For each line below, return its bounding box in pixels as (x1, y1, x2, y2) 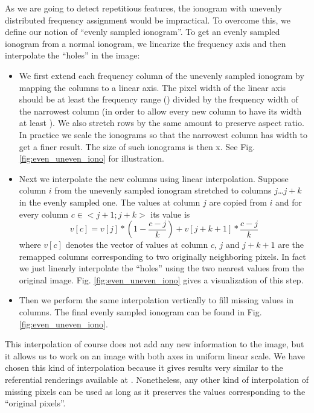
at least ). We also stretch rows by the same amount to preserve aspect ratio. (19, 116, 304, 129)
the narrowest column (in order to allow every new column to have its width (19, 104, 302, 117)
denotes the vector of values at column (65, 238, 208, 251)
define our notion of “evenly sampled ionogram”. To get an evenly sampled (5, 25, 280, 38)
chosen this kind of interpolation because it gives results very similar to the (5, 361, 283, 374)
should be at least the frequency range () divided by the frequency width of (19, 93, 298, 106)
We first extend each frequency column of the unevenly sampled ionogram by (19, 69, 304, 81)
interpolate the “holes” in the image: (5, 49, 140, 61)
